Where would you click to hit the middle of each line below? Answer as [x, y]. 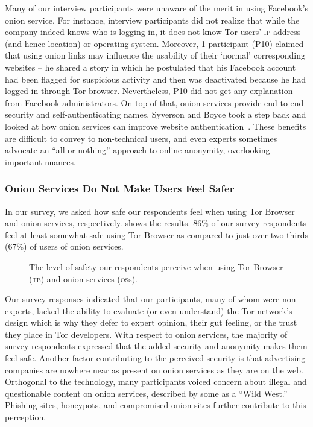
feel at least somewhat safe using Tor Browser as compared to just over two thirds [157, 234]
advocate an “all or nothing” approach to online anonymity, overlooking [138, 150]
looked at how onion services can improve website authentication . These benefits [156, 126]
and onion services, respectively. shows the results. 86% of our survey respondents [156, 223]
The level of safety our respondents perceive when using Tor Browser [156, 266]
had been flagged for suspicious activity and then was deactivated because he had [155, 79]
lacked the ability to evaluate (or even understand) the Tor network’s [165, 310]
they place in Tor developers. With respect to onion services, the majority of [146, 334]
